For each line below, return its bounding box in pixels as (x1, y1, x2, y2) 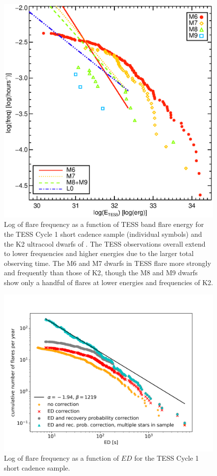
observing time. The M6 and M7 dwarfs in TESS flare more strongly (4, 257, 211, 268)
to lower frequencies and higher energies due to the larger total (4, 248, 194, 258)
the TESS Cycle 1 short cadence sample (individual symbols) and (4, 229, 202, 239)
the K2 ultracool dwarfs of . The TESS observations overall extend (4, 238, 206, 249)
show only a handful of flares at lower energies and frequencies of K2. (4, 277, 213, 288)
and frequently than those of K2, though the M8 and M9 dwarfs (4, 267, 198, 278)
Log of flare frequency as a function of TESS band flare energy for (4, 219, 204, 229)
